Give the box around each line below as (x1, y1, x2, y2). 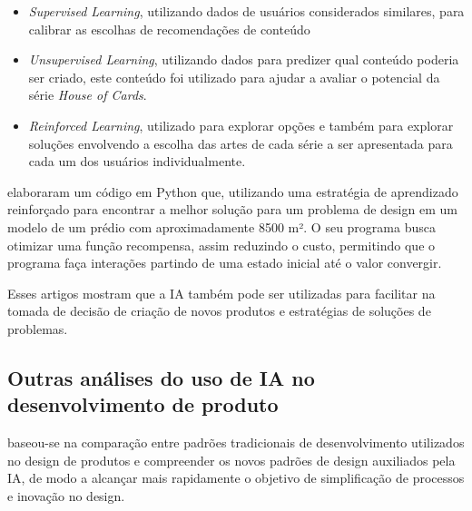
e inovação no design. (7, 486, 125, 505)
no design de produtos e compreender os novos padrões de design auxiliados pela (7, 450, 456, 469)
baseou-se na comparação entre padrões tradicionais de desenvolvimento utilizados (7, 433, 465, 452)
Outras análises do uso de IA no (7, 363, 315, 391)
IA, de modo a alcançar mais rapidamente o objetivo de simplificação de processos (7, 468, 465, 487)
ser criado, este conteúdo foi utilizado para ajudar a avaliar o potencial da (28, 67, 440, 86)
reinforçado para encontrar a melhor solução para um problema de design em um (7, 200, 457, 219)
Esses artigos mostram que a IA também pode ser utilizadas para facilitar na (7, 283, 436, 302)
